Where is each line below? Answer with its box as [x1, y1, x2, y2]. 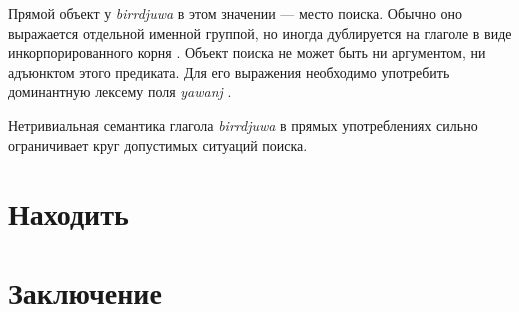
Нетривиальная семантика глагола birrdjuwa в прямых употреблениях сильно [8, 114, 478, 135]
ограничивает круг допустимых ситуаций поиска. [8, 134, 308, 155]
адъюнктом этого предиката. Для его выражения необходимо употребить [8, 61, 450, 82]
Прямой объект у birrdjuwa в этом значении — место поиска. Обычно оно [8, 3, 463, 23]
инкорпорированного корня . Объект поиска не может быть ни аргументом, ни [8, 42, 486, 63]
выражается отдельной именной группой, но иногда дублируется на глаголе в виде [8, 22, 512, 43]
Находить [8, 193, 129, 234]
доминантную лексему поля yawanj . [8, 81, 232, 102]
